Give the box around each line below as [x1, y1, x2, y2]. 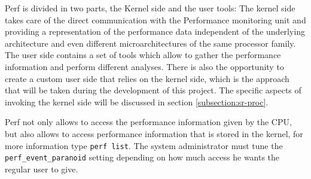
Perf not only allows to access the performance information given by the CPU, [5, 116, 292, 128]
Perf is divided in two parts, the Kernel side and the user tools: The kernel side [5, 2, 295, 14]
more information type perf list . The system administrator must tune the [5, 139, 283, 151]
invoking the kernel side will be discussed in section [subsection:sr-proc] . [5, 95, 269, 108]
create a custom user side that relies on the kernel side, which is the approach [5, 72, 289, 84]
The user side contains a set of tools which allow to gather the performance [5, 48, 281, 61]
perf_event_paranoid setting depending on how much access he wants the [5, 151, 280, 163]
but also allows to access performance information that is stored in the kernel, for [5, 127, 303, 139]
